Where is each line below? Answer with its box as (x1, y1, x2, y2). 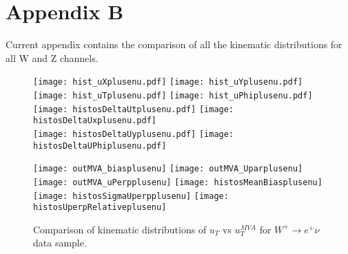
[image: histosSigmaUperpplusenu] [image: (33, 191, 229, 201)
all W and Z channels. (6, 50, 99, 65)
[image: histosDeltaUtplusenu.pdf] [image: (33, 104, 234, 114)
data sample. (33, 235, 87, 250)
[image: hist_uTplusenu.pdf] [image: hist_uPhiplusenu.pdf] (33, 90, 313, 100)
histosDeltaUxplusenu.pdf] (33, 116, 156, 126)
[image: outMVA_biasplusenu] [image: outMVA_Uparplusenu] (33, 164, 303, 174)
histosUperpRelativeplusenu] (33, 202, 167, 213)
